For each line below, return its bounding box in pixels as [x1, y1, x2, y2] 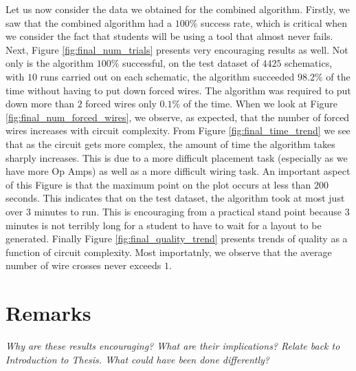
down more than [5, 96, 74, 111]
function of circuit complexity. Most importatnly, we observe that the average [5, 244, 332, 259]
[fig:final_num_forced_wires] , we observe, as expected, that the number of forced [5, 109, 350, 124]
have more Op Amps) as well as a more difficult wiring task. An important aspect [5, 164, 351, 178]
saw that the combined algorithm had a [5, 15, 173, 30]
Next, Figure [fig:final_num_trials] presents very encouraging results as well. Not [5, 42, 348, 56]
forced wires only [85, 96, 157, 111]
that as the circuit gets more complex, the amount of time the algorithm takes [5, 136, 335, 151]
